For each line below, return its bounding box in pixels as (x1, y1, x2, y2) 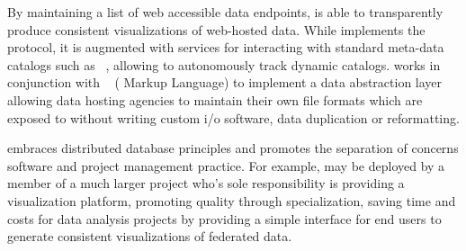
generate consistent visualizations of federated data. (7, 227, 292, 246)
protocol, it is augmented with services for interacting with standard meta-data (7, 38, 444, 57)
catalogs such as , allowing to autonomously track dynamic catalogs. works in (7, 55, 441, 74)
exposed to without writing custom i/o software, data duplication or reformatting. (7, 108, 460, 127)
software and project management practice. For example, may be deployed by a (7, 156, 445, 175)
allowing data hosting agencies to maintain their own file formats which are (7, 90, 423, 109)
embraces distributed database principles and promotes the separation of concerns (7, 139, 459, 157)
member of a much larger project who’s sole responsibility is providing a (7, 174, 405, 193)
